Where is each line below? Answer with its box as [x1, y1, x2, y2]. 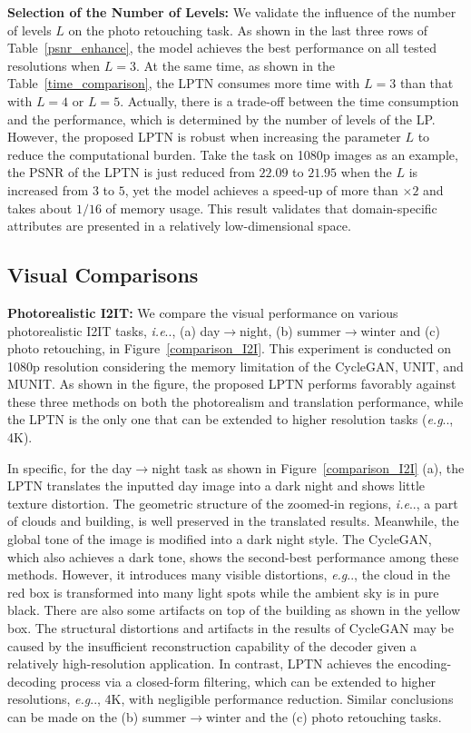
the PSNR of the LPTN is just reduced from [7, 163, 255, 182]
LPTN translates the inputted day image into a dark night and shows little [7, 476, 426, 495]
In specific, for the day [7, 458, 132, 477]
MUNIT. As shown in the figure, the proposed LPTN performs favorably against [7, 374, 456, 393]
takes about [7, 198, 73, 217]
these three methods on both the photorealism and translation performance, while [7, 391, 464, 411]
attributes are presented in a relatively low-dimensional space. [7, 216, 351, 235]
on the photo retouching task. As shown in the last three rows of [68, 20, 428, 39]
